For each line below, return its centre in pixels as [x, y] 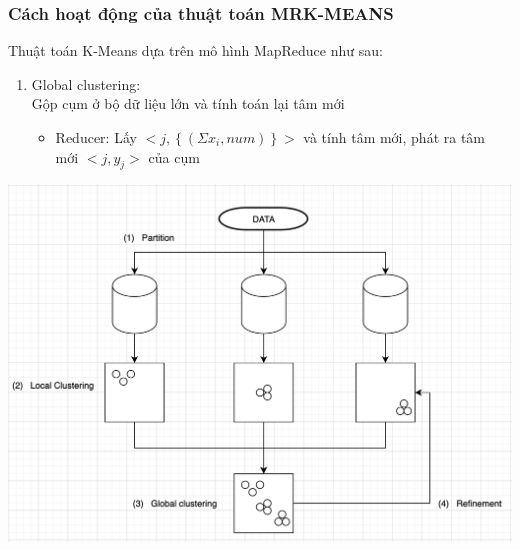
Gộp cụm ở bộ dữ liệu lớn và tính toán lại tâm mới [188, 103]
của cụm [174, 156]
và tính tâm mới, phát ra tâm [394, 137]
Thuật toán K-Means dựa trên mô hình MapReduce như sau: [195, 50]
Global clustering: [86, 83]
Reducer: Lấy [96, 137]
